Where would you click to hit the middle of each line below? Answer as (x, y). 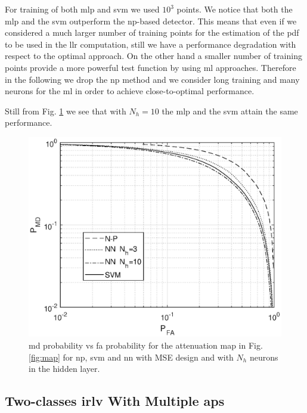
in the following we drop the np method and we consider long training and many (152, 79)
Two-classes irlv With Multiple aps (115, 401)
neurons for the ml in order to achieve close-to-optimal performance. (130, 91)
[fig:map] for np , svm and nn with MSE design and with (131, 357)
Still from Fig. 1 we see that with (66, 111)
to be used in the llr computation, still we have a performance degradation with (151, 44)
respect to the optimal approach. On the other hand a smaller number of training (153, 56)
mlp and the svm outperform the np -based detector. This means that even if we (151, 21)
